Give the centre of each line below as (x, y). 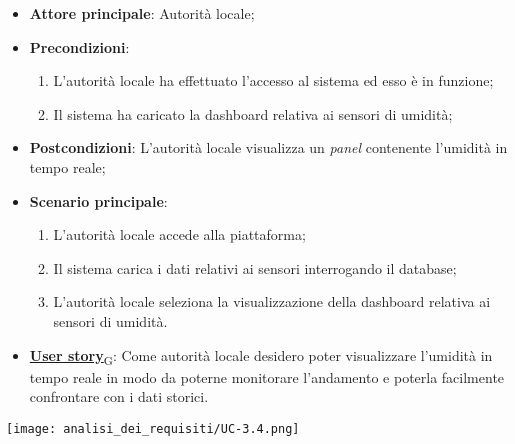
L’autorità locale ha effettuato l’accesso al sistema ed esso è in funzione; (273, 80)
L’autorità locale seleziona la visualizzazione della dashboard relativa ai (272, 301)
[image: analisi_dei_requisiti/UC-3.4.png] (153, 428)
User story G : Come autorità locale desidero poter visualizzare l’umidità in (261, 356)
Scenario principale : (98, 200)
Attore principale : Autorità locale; (142, 13)
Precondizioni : (79, 46)
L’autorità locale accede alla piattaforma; (179, 234)
